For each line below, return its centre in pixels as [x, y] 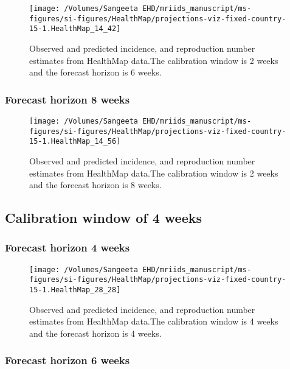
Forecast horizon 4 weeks [67, 248]
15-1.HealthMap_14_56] [75, 142]
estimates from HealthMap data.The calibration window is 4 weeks [154, 321]
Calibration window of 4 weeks [104, 218]
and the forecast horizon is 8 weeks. [95, 185]
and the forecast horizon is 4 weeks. [95, 333]
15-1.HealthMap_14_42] [75, 29]
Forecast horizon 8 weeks [67, 99]
